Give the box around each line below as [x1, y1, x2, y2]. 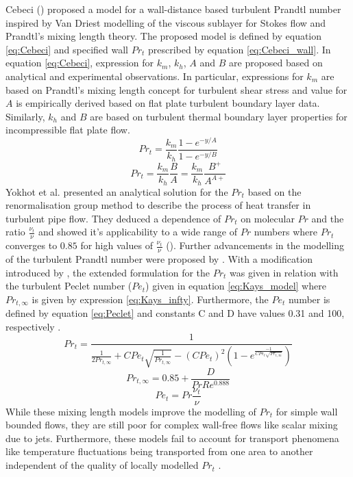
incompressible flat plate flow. [5, 123, 130, 137]
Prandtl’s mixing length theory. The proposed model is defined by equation [5, 29, 322, 43]
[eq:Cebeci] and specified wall [5, 42, 128, 56]
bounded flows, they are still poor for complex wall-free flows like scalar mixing [5, 417, 338, 432]
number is [288, 292, 330, 306]
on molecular [241, 211, 295, 225]
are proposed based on [229, 55, 323, 70]
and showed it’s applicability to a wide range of [38, 224, 238, 239]
